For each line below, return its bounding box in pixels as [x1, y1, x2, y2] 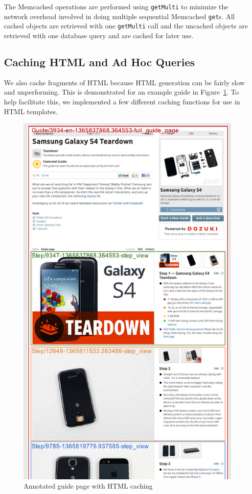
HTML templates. [4, 106, 58, 116]
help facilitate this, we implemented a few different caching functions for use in [4, 96, 240, 106]
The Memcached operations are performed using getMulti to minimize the [4, 1, 229, 11]
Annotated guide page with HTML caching [23, 481, 153, 491]
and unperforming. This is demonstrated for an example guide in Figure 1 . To [4, 87, 239, 97]
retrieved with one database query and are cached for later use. [4, 30, 193, 40]
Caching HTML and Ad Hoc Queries [4, 54, 195, 69]
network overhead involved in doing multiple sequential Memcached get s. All [4, 11, 235, 21]
